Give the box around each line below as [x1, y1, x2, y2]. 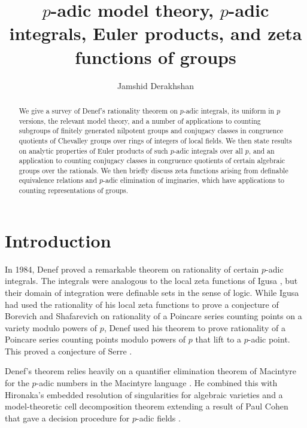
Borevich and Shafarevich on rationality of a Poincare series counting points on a [5, 310, 302, 322]
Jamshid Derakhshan [117, 79, 194, 91]
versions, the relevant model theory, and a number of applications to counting [19, 115, 261, 126]
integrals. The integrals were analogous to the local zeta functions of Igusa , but [5, 274, 298, 287]
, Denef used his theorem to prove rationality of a [104, 321, 285, 334]
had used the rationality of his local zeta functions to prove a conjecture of [5, 298, 279, 310]
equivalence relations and [19, 175, 98, 185]
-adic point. [248, 333, 290, 346]
